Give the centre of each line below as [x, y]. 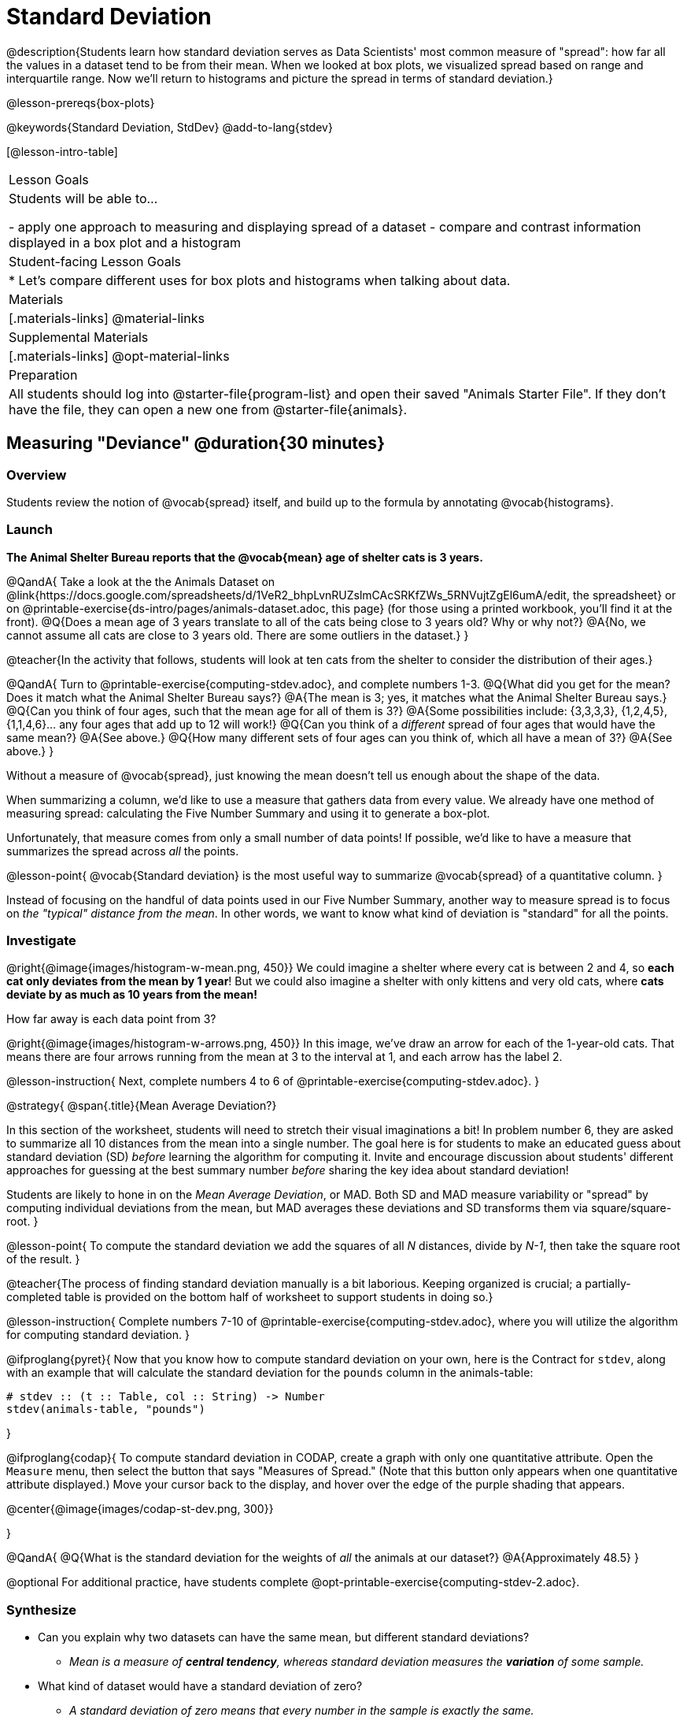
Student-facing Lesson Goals [95, 261]
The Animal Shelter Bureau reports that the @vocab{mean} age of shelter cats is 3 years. [245, 557]
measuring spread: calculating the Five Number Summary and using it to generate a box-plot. [248, 813]
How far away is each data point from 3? [111, 1019]
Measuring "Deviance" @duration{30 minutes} [196, 443]
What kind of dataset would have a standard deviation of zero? [200, 1686]
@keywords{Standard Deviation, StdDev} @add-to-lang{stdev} [170, 127]
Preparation [43, 375]
